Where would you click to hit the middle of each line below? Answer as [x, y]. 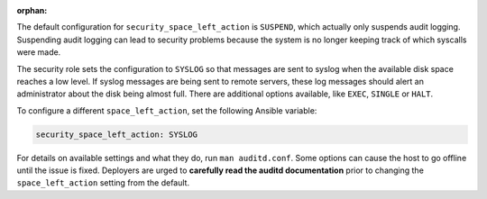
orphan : [32, 10]
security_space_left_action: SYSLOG [117, 134]
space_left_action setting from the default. [103, 183]
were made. [39, 52]
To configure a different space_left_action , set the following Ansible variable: [167, 110]
